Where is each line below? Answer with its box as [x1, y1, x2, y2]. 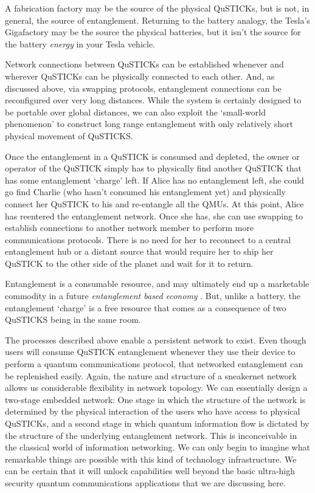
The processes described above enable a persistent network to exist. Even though [5, 333, 306, 346]
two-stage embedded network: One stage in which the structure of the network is [5, 393, 306, 405]
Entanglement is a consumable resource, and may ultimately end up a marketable [5, 277, 310, 290]
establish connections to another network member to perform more [5, 221, 254, 234]
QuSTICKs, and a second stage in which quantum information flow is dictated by [5, 417, 310, 429]
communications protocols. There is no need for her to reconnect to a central [5, 233, 291, 246]
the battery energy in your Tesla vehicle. [5, 37, 156, 50]
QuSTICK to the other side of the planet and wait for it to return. [5, 257, 254, 269]
